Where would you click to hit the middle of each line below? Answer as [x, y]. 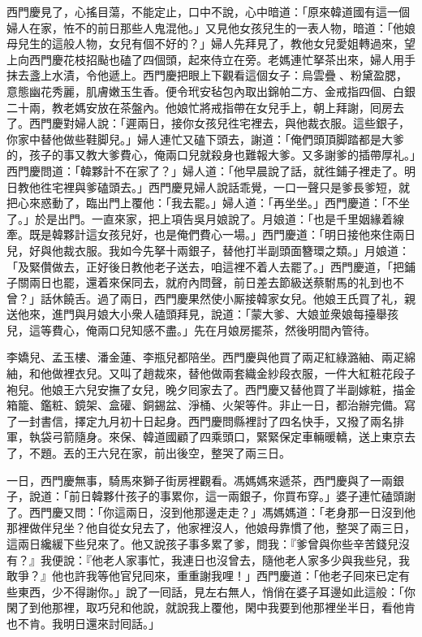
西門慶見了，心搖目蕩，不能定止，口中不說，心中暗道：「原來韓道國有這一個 [208, 11]
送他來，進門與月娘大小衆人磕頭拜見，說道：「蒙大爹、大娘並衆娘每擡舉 [197, 314]
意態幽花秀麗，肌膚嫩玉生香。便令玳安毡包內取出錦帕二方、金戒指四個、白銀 [211, 91]
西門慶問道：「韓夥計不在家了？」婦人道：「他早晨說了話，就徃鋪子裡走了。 [205, 170]
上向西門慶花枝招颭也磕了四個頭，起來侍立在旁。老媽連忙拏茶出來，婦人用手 [211, 59]
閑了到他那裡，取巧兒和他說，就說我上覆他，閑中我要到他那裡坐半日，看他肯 [211, 607]
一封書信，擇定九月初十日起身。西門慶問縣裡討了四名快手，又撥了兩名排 [211, 420]
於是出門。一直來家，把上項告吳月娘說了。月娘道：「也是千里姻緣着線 [219, 218]
